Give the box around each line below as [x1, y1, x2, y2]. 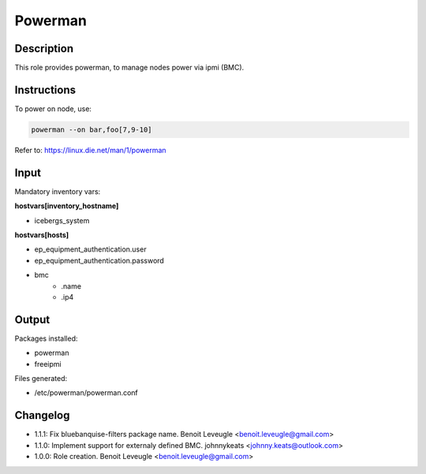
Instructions [14, 83, 77, 96]
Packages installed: [14, 334, 78, 343]
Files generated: [14, 374, 68, 383]
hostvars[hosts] [14, 230, 69, 240]
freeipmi [34, 359, 62, 368]
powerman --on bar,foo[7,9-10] [31, 125, 153, 134]
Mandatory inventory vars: [14, 186, 101, 196]
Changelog [14, 409, 70, 422]
